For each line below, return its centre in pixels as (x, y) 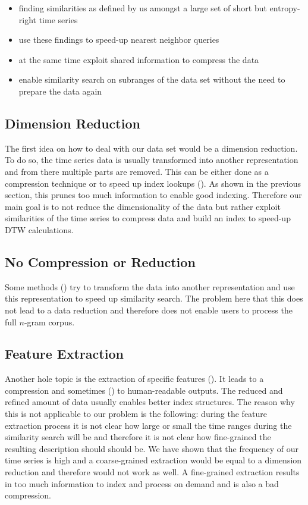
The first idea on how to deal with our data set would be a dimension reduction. (151, 148)
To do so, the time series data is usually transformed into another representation (152, 160)
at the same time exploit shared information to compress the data (139, 59)
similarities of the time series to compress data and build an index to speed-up (148, 218)
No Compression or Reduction (100, 261)
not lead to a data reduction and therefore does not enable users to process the (149, 310)
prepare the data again (60, 91)
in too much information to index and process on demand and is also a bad (142, 483)
